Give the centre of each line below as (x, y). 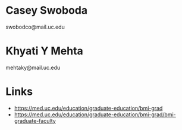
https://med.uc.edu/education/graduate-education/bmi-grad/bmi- (95, 114)
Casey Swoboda (46, 10)
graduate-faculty (35, 120)
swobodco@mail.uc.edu (35, 27)
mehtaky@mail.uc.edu (33, 67)
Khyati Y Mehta (45, 51)
